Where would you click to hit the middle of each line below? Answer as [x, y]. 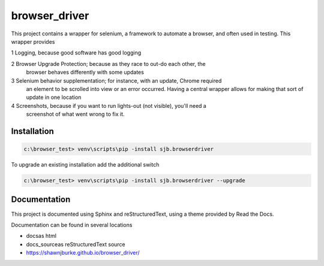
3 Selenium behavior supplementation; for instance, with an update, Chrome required [116, 80]
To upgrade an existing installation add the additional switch [85, 165]
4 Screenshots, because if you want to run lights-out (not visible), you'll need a [109, 105]
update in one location [54, 97]
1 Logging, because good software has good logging [76, 53]
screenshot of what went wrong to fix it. [76, 114]
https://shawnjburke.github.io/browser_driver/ [83, 253]
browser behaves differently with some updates [85, 72]
